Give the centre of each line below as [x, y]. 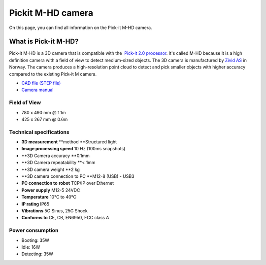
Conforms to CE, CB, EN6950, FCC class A [65, 218]
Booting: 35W [35, 240]
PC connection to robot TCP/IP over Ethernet [68, 183]
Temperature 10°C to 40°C [49, 197]
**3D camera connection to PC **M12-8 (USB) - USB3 [78, 176]
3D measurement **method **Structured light [69, 142]
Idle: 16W [31, 247]
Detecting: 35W [37, 254]
